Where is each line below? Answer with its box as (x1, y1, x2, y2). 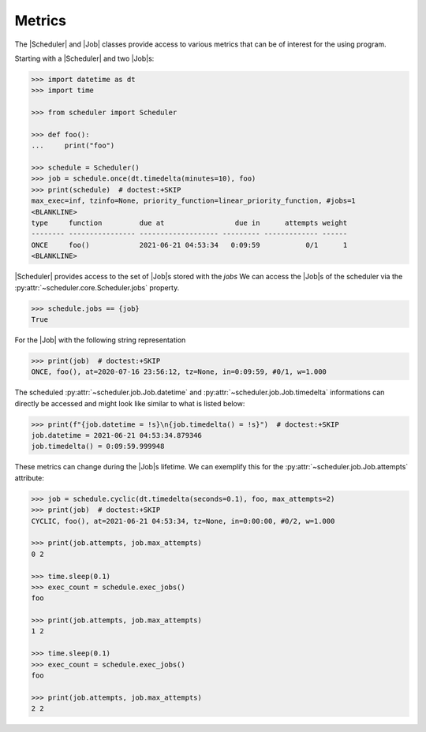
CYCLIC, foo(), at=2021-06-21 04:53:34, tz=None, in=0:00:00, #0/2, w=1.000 (31, 517, 335, 525)
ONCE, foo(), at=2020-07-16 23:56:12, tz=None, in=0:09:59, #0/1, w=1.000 (31, 368, 327, 376)
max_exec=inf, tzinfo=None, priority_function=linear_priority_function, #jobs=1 (31, 196, 357, 205)
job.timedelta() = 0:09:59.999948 (31, 442, 165, 451)
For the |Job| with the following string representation (14, 335, 186, 345)
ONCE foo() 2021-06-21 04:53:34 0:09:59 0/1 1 (31, 241, 348, 249)
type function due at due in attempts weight (31, 218, 348, 227)
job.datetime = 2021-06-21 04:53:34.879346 (31, 431, 203, 440)
